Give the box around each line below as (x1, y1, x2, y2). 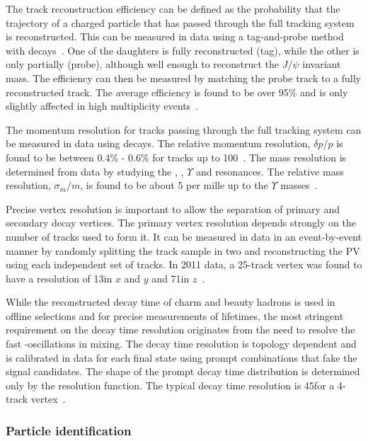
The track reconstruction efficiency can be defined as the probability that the (6, 1, 340, 16)
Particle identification (6, 421, 132, 439)
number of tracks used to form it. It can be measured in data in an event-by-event (6, 229, 362, 244)
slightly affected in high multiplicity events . (6, 98, 199, 113)
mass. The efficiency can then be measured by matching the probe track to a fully (6, 70, 361, 85)
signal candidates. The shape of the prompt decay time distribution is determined (6, 364, 360, 379)
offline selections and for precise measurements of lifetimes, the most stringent (6, 308, 344, 323)
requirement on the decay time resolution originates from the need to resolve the (6, 322, 355, 337)
